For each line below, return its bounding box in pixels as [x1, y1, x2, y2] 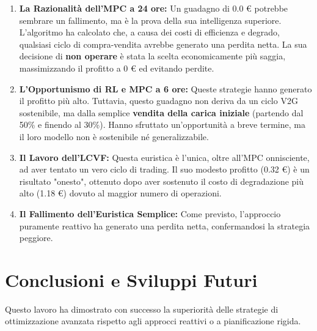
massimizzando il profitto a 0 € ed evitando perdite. [19, 61, 214, 74]
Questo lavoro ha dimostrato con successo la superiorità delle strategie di [5, 302, 279, 315]
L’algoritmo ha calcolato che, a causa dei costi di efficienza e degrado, [19, 26, 280, 39]
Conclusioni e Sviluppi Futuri [5, 267, 258, 292]
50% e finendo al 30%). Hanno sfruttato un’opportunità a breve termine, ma [19, 118, 305, 131]
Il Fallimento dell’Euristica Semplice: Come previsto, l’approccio [19, 207, 281, 220]
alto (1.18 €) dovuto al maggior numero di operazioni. [19, 187, 222, 199]
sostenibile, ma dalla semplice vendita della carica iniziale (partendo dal [19, 106, 304, 119]
